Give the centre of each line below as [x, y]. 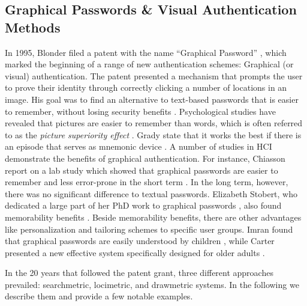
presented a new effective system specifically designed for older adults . [135, 252]
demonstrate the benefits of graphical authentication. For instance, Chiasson [145, 158]
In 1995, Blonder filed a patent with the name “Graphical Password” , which [146, 52]
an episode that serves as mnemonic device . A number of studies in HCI [139, 146]
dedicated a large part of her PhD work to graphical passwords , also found [143, 205]
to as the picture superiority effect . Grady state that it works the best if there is [153, 134]
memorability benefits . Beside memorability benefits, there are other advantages [153, 217]
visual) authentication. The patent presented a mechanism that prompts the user [154, 75]
